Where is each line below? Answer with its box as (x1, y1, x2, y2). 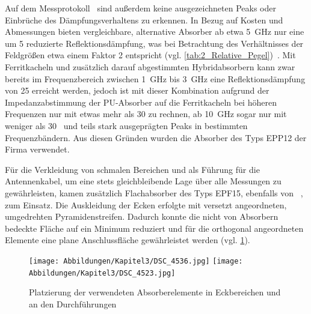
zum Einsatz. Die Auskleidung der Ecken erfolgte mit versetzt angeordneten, (5, 198, 287, 211)
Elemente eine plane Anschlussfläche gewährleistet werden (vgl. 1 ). (5, 234, 250, 246)
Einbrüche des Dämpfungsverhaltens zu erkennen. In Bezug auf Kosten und (5, 13, 283, 26)
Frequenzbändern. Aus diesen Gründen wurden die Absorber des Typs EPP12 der (5, 131, 307, 143)
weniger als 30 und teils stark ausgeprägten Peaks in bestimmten (5, 119, 248, 131)
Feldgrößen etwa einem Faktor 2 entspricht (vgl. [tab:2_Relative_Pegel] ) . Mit (5, 49, 296, 61)
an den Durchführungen (29, 297, 117, 310)
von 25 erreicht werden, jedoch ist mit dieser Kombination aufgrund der (5, 84, 269, 97)
